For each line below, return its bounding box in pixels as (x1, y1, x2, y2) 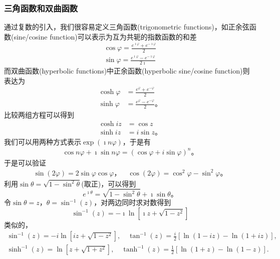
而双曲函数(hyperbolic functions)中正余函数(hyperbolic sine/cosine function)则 (4, 65, 250, 76)
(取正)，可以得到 (81, 178, 136, 188)
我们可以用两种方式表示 (4, 136, 81, 146)
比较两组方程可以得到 (4, 109, 74, 119)
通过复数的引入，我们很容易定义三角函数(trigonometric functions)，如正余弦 (4, 21, 249, 32)
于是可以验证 (4, 157, 46, 167)
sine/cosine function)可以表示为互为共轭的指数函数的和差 (14, 31, 197, 41)
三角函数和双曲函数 (4, 1, 78, 14)
